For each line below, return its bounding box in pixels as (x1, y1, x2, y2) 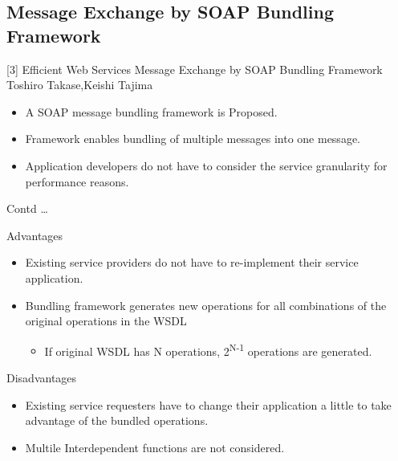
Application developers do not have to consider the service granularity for (25, 157, 388, 173)
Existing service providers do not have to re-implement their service (25, 254, 359, 271)
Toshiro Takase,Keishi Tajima (6, 76, 153, 93)
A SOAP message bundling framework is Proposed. (25, 103, 278, 120)
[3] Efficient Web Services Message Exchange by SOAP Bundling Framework (6, 60, 383, 77)
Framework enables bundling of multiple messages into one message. (25, 130, 360, 147)
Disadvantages (6, 369, 77, 386)
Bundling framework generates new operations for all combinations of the (25, 296, 387, 313)
